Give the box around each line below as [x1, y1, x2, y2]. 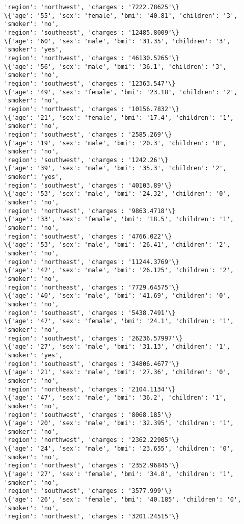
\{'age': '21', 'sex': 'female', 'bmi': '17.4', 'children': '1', [4, 114, 234, 121]
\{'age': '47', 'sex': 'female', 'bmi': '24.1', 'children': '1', [4, 318, 234, 325]
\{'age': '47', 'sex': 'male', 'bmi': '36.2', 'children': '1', [4, 394, 227, 402]
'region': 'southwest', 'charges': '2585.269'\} [4, 130, 172, 138]
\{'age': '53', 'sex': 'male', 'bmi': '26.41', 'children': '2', [4, 241, 230, 249]
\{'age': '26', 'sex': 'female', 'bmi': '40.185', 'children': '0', [4, 496, 241, 504]
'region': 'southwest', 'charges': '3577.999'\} [4, 487, 172, 495]
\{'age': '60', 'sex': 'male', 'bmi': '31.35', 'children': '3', [4, 37, 230, 45]
